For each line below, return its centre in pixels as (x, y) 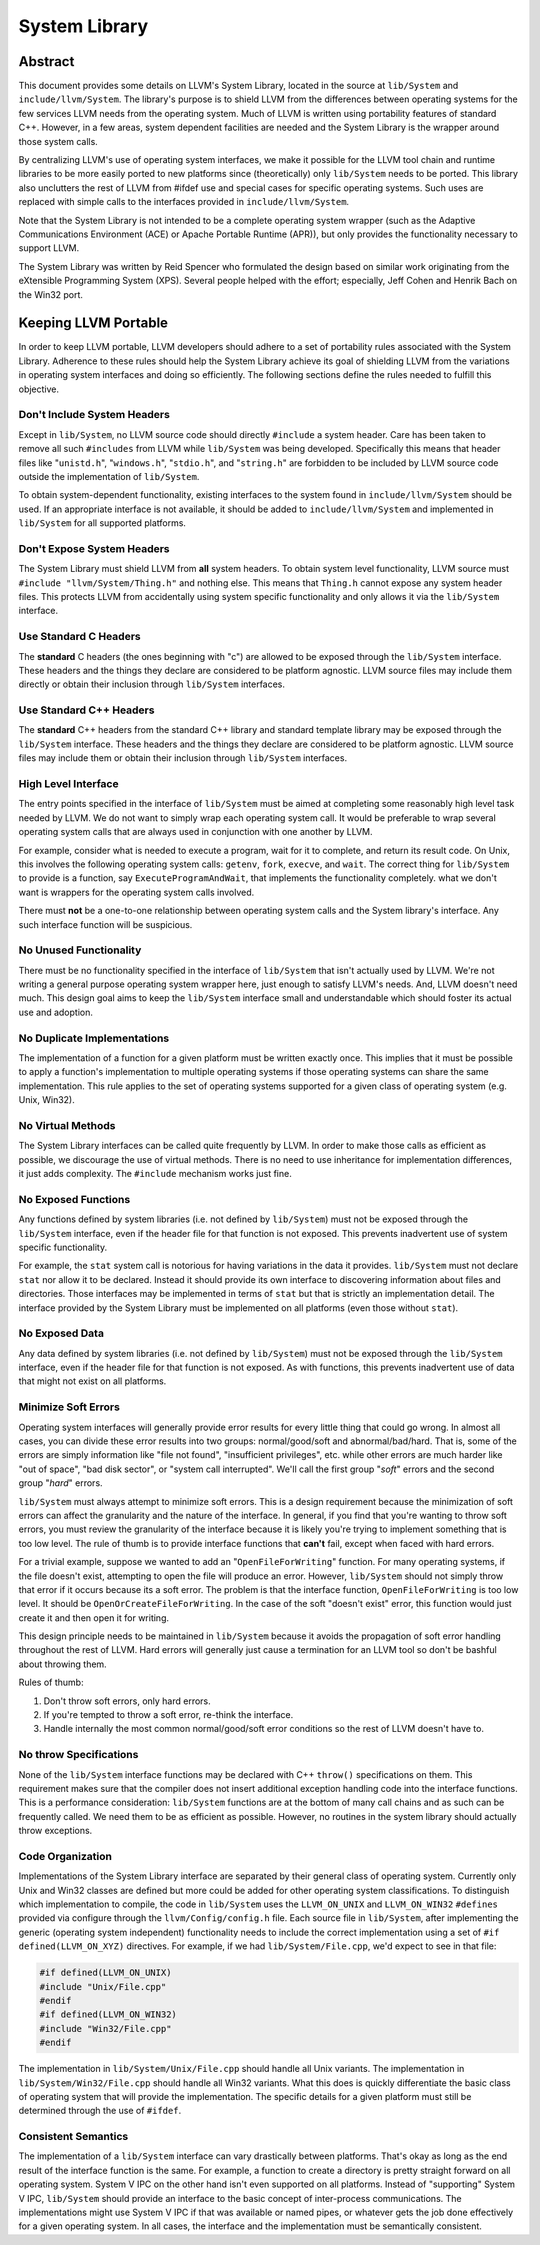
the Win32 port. (51, 294)
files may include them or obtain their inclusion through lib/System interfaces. (183, 758)
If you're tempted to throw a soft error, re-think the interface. (168, 1715)
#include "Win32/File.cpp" (105, 2028)
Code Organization (65, 1856)
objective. (39, 389)
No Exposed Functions (74, 1199)
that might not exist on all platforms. (92, 1381)
